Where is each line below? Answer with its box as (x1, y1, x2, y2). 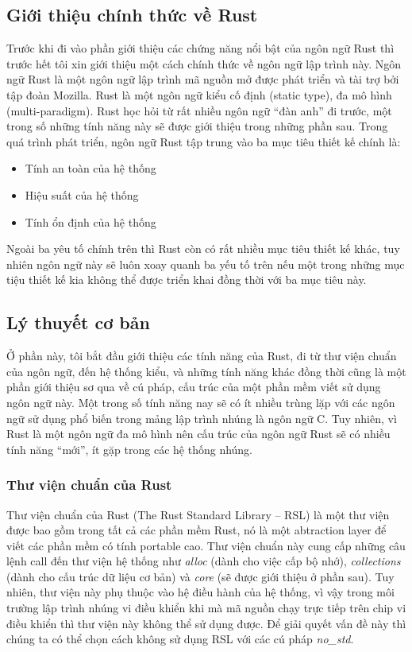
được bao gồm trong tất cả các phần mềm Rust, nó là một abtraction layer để (6, 522, 387, 538)
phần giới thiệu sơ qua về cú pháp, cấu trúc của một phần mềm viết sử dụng (6, 378, 381, 395)
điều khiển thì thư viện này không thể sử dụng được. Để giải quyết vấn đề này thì (6, 615, 406, 631)
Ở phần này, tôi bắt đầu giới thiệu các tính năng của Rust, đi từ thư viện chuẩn (6, 347, 397, 364)
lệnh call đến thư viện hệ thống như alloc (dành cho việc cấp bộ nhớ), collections (6, 553, 401, 569)
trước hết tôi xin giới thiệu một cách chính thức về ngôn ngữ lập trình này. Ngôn (6, 55, 402, 72)
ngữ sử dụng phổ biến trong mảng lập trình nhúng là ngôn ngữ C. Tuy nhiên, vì (6, 409, 397, 426)
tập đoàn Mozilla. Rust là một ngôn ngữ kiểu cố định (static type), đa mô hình (6, 86, 392, 103)
